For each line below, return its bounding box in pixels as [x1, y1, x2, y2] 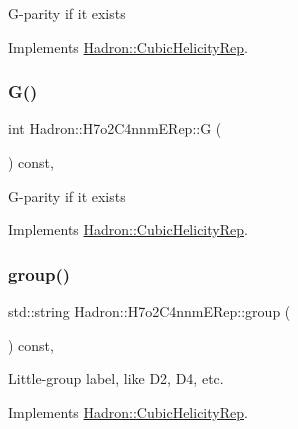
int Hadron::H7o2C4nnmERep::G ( [8, 118, 222, 139]
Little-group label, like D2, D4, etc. [8, 368, 224, 389]
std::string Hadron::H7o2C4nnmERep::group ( [8, 301, 291, 321]
